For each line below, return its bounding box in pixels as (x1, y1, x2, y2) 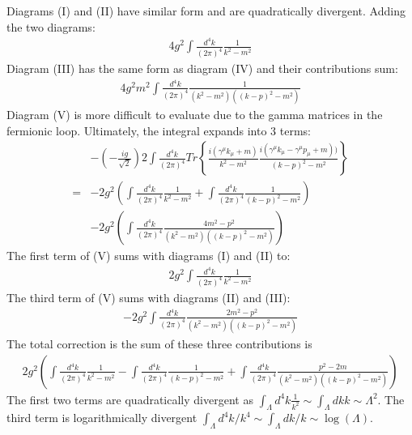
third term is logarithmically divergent (6, 409, 198, 426)
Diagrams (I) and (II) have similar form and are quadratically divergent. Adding (6, 2, 406, 19)
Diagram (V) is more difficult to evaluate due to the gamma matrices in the (6, 106, 383, 123)
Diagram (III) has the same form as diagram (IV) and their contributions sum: (6, 60, 398, 77)
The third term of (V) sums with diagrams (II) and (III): (6, 289, 291, 306)
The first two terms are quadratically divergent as (6, 390, 253, 407)
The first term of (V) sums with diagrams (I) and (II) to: (6, 247, 291, 264)
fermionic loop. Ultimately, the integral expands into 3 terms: (6, 122, 311, 139)
